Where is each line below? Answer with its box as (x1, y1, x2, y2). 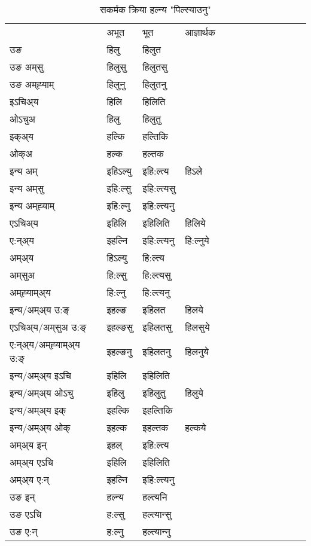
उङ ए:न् (10, 524, 38, 538)
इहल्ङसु (106, 320, 133, 334)
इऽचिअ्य (10, 94, 39, 108)
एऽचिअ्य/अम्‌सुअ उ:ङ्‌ (10, 320, 87, 334)
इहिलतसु (142, 320, 172, 334)
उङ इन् (10, 490, 35, 504)
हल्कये (185, 420, 206, 434)
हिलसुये (185, 320, 210, 334)
